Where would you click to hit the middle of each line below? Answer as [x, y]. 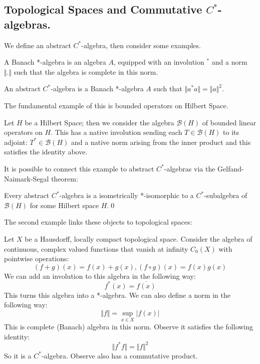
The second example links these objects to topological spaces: [98, 222]
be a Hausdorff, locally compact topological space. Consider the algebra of [139, 238]
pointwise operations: [37, 258]
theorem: [65, 178]
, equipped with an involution [159, 62]
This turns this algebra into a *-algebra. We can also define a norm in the [117, 295]
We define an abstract [38, 45]
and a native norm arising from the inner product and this [161, 142]
